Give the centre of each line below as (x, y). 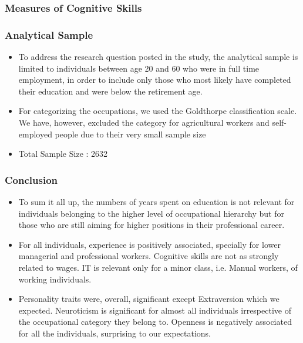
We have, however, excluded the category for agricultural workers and (144, 122)
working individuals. (55, 279)
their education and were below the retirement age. (110, 91)
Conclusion (31, 179)
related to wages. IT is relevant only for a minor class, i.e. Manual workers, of (158, 267)
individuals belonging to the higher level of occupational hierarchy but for (151, 213)
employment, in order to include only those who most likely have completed (155, 80)
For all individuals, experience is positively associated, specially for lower (149, 244)
